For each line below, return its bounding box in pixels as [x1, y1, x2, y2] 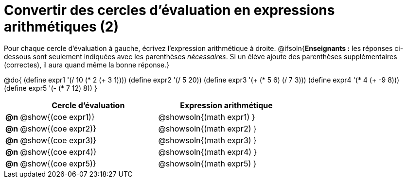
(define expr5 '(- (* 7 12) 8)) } [4, 83, 97, 92]
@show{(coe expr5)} [20, 158, 96, 168]
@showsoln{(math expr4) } [158, 147, 257, 157]
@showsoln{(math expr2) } [158, 123, 257, 133]
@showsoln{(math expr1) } [158, 112, 255, 122]
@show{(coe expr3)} [20, 135, 97, 145]
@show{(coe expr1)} [20, 112, 95, 122]
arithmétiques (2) [4, 18, 119, 35]
